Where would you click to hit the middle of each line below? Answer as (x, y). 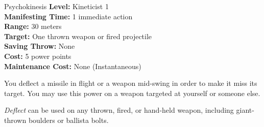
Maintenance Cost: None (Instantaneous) (73, 66)
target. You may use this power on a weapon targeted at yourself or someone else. (132, 93)
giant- (245, 110)
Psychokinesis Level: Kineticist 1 (56, 6)
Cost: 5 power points (38, 56)
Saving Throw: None (40, 46)
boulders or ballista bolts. (68, 120)
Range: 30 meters (33, 26)
